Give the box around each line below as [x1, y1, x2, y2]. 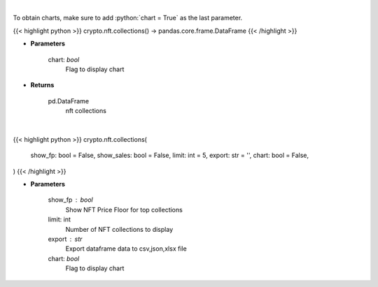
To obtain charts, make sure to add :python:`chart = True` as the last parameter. [13, 14, 243, 22]
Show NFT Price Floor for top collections [65, 205, 183, 214]
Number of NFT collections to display [65, 225, 174, 233]
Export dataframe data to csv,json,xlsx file [65, 244, 187, 253]
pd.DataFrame [48, 96, 90, 105]
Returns [30, 81, 55, 89]
